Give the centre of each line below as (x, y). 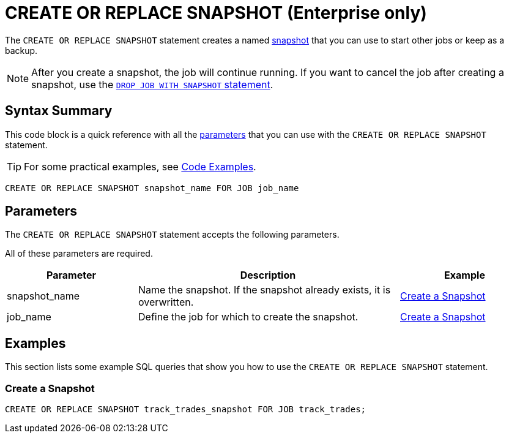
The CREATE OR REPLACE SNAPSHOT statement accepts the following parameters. (172, 235)
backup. (21, 50)
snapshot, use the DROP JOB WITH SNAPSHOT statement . (152, 84)
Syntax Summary (59, 111)
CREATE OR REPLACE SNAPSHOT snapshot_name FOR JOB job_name (152, 188)
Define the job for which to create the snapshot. (248, 317)
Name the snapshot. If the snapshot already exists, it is (265, 290)
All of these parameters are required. (79, 254)
